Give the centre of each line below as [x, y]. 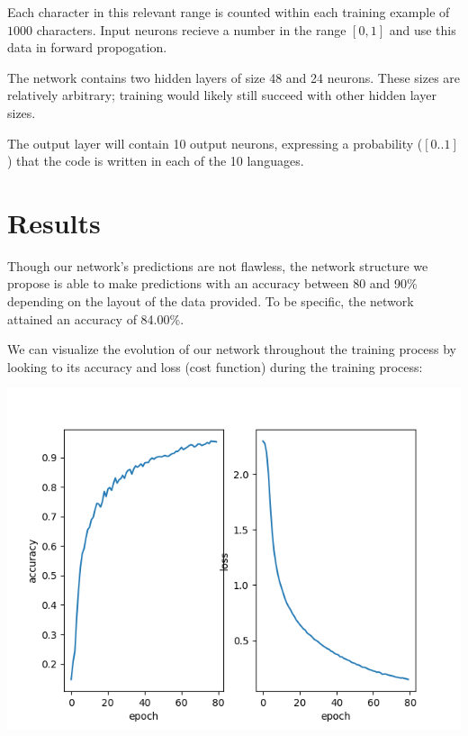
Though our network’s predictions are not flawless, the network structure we [218, 265]
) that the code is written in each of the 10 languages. [156, 161]
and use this [423, 29]
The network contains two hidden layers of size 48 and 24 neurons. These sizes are [234, 77]
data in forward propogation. [87, 47]
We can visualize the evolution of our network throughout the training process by [232, 349]
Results [54, 222]
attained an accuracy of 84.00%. [96, 318]
